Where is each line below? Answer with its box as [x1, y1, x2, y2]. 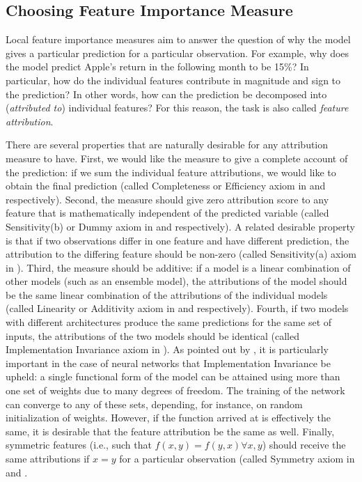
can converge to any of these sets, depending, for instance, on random [6, 396, 303, 411]
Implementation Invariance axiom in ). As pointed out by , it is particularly [6, 342, 329, 357]
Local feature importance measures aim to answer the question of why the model [6, 32, 351, 47]
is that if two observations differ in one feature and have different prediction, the [6, 233, 349, 247]
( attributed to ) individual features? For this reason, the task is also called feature [6, 100, 349, 115]
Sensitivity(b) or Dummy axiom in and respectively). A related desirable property [6, 219, 355, 233]
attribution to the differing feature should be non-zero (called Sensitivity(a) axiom [6, 247, 356, 261]
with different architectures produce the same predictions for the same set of [6, 315, 332, 329]
